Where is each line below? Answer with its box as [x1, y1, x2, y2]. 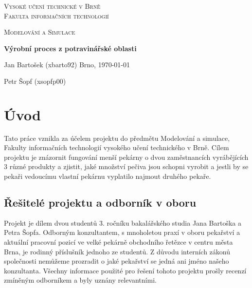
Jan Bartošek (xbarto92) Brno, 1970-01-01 [4, 59, 130, 70]
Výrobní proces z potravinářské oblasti [4, 43, 137, 53]
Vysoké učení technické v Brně [4, 1, 100, 11]
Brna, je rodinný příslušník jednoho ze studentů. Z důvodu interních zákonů [4, 246, 230, 256]
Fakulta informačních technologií [4, 10, 109, 20]
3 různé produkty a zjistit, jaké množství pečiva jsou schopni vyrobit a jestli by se [4, 161, 249, 172]
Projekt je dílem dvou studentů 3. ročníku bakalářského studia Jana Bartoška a [4, 217, 241, 228]
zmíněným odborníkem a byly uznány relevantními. [4, 275, 157, 285]
